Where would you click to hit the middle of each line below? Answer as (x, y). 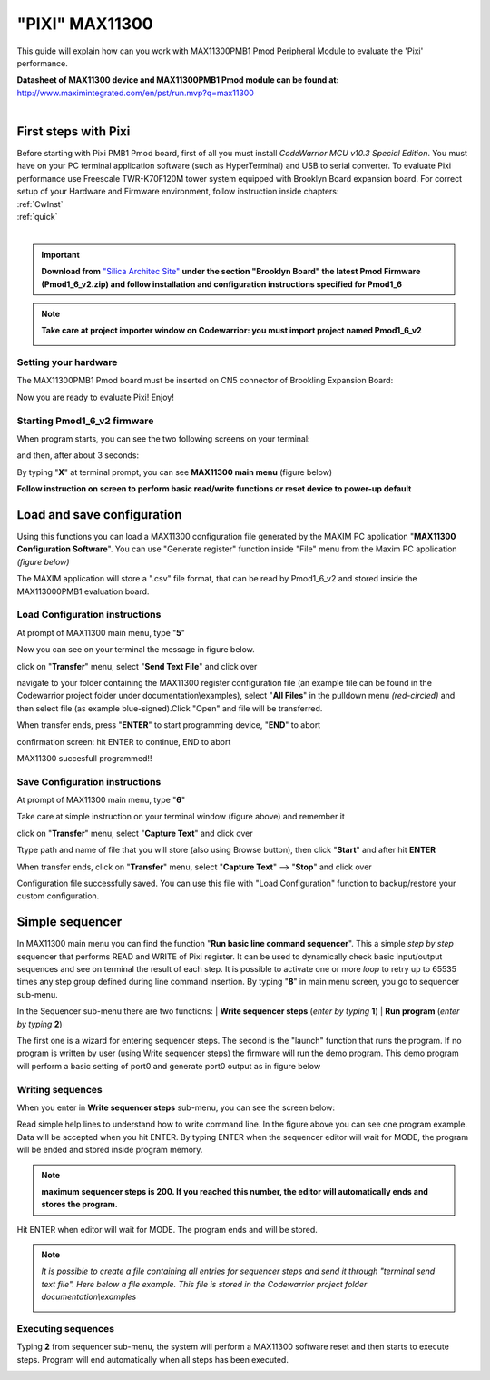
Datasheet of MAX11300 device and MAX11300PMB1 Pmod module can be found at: (178, 80)
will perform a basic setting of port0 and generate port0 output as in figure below (169, 1066)
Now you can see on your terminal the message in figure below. (136, 650)
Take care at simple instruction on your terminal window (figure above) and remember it (181, 817)
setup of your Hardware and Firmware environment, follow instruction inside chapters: (178, 192)
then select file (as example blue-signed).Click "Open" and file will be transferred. (170, 708)
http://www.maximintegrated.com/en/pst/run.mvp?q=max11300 (135, 93)
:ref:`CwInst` (40, 204)
